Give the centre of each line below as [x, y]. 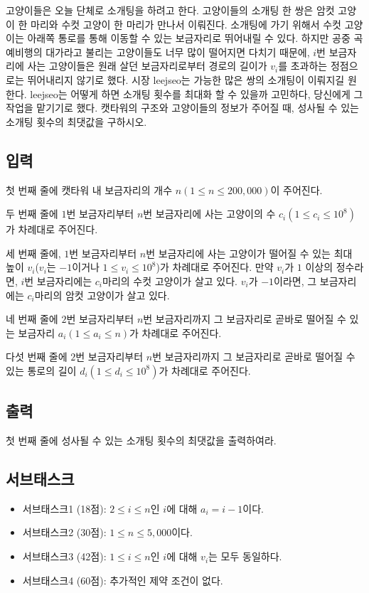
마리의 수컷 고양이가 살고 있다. [170, 281]
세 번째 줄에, [33, 253]
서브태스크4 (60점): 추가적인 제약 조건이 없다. [123, 580]
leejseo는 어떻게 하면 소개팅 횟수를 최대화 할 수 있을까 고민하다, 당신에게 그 [197, 94]
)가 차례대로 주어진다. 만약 [215, 267]
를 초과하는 [303, 66]
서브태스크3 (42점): [64, 556]
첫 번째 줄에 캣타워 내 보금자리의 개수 [89, 189]
